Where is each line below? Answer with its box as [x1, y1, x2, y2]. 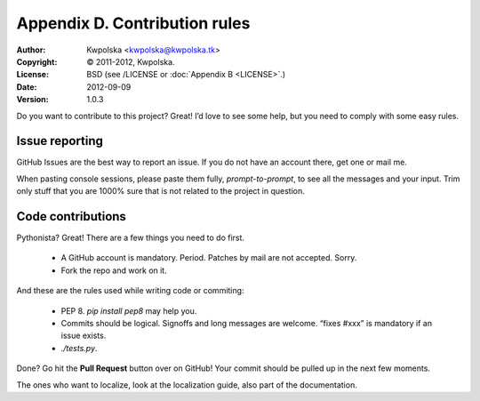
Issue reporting [16, 133, 104, 148]
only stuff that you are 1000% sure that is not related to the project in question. [16, 186, 306, 196]
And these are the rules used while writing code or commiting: [16, 285, 244, 296]
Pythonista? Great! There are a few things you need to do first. [16, 232, 244, 244]
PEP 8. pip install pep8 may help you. [60, 305, 197, 316]
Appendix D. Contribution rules [16, 13, 251, 33]
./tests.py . [60, 342, 98, 353]
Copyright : [16, 56, 58, 67]
